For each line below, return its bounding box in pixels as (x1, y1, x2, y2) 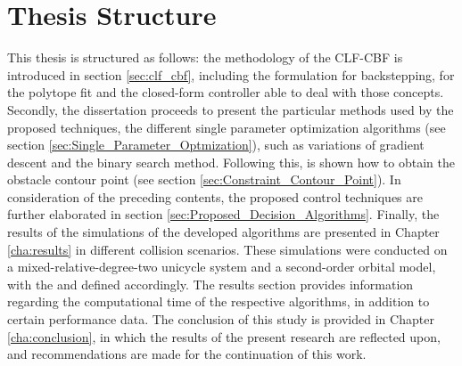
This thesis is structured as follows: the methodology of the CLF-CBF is (7, 48, 403, 67)
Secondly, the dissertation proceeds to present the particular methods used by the (7, 100, 454, 118)
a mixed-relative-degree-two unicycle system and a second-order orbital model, (7, 257, 436, 276)
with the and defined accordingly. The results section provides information (7, 274, 414, 293)
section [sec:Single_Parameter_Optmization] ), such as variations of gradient (7, 135, 425, 154)
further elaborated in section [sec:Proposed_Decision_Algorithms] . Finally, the (7, 205, 440, 224)
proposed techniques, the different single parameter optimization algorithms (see (7, 118, 446, 136)
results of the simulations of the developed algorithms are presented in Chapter (7, 223, 440, 241)
